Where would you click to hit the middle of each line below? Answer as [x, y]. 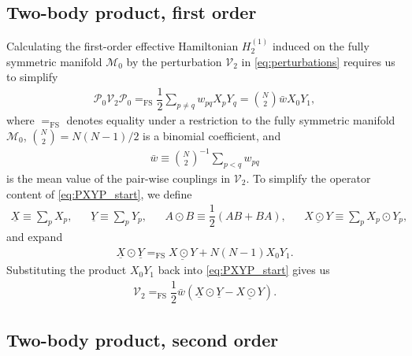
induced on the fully [321, 46]
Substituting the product [67, 270]
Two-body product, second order [143, 340]
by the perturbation [174, 61]
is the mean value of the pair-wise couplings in [119, 178]
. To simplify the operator [308, 178]
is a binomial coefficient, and [212, 135]
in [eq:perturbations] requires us [318, 61]
